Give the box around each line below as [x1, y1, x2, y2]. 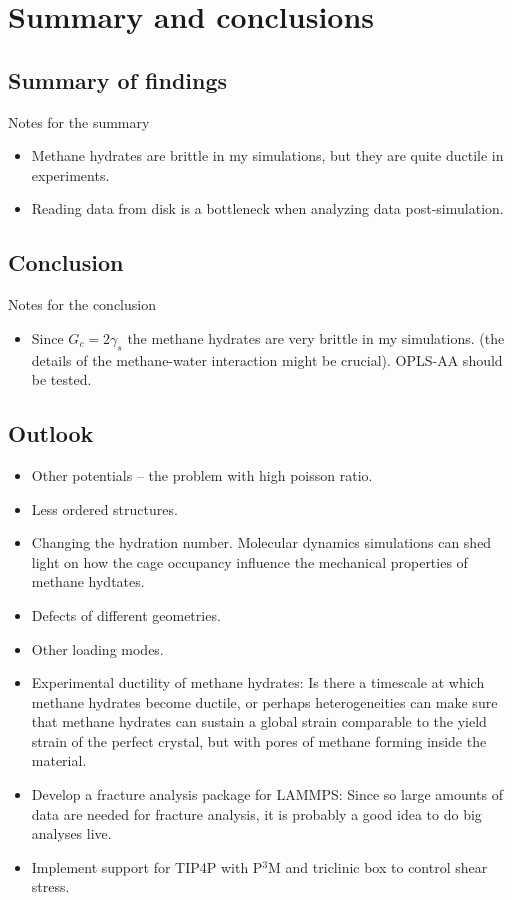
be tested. [31, 369, 92, 390]
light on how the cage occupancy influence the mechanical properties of [31, 551, 468, 572]
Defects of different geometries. [31, 604, 221, 625]
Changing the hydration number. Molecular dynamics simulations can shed [31, 532, 492, 553]
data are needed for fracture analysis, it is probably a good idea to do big [31, 803, 482, 824]
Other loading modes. [31, 638, 164, 659]
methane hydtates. [31, 571, 145, 592]
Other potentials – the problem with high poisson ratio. [31, 464, 373, 485]
